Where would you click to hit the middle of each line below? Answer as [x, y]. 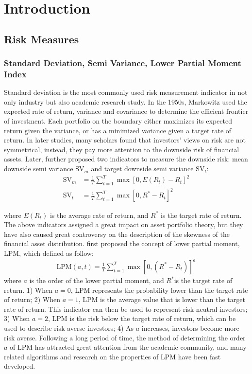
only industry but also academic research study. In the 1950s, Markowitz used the [126, 101]
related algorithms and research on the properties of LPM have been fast [112, 356]
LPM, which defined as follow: [49, 253]
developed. [20, 366]
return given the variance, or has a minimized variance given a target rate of [118, 130]
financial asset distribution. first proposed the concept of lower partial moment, [122, 243]
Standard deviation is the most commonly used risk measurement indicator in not [126, 92]
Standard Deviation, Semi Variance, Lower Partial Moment [123, 63]
